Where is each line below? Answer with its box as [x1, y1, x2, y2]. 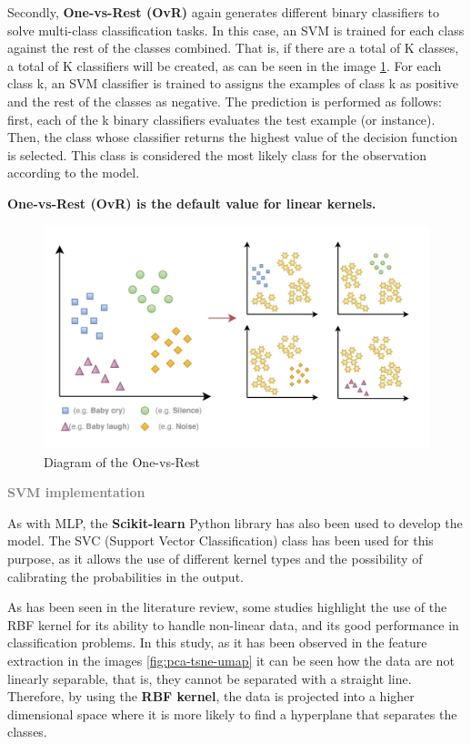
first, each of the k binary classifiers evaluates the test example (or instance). [7, 109, 436, 128]
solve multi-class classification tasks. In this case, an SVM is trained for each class [7, 20, 465, 39]
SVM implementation [7, 483, 145, 502]
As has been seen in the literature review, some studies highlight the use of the [7, 597, 447, 617]
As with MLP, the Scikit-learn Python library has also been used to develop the [7, 513, 463, 532]
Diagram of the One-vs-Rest [44, 452, 201, 471]
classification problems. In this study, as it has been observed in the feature [7, 633, 427, 652]
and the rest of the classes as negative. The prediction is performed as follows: [7, 91, 442, 110]
